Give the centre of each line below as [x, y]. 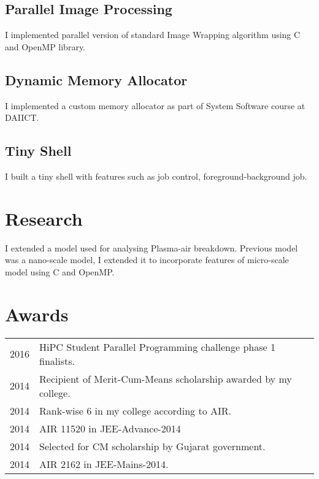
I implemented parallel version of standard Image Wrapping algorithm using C [153, 35]
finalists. [57, 361]
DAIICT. [22, 117]
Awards [37, 314]
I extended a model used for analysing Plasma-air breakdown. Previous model [152, 247]
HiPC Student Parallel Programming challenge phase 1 [157, 347]
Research [44, 218]
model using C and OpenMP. [60, 271]
